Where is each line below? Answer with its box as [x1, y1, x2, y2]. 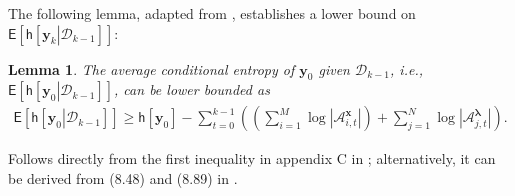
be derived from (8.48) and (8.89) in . [8, 168, 238, 189]
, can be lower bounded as [114, 79, 270, 100]
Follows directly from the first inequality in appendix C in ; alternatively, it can [8, 148, 496, 169]
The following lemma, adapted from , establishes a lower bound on [8, 3, 416, 23]
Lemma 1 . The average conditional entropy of [8, 58, 295, 79]
